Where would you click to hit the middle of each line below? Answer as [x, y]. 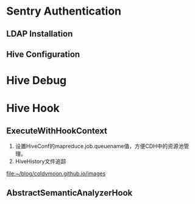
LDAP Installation [40, 34]
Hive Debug [37, 81]
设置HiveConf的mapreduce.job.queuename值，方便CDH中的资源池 [99, 146]
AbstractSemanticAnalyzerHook [69, 193]
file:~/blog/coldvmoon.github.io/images [56, 174]
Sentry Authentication [64, 11]
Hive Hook [33, 108]
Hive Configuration [43, 54]
